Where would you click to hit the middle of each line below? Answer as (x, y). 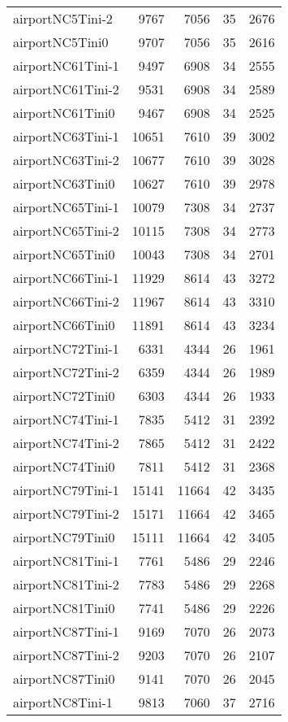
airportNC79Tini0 (64, 537)
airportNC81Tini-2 (66, 584)
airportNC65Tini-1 (66, 207)
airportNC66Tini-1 (66, 278)
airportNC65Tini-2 (66, 231)
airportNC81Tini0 (64, 608)
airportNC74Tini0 (64, 466)
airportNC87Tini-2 (66, 655)
